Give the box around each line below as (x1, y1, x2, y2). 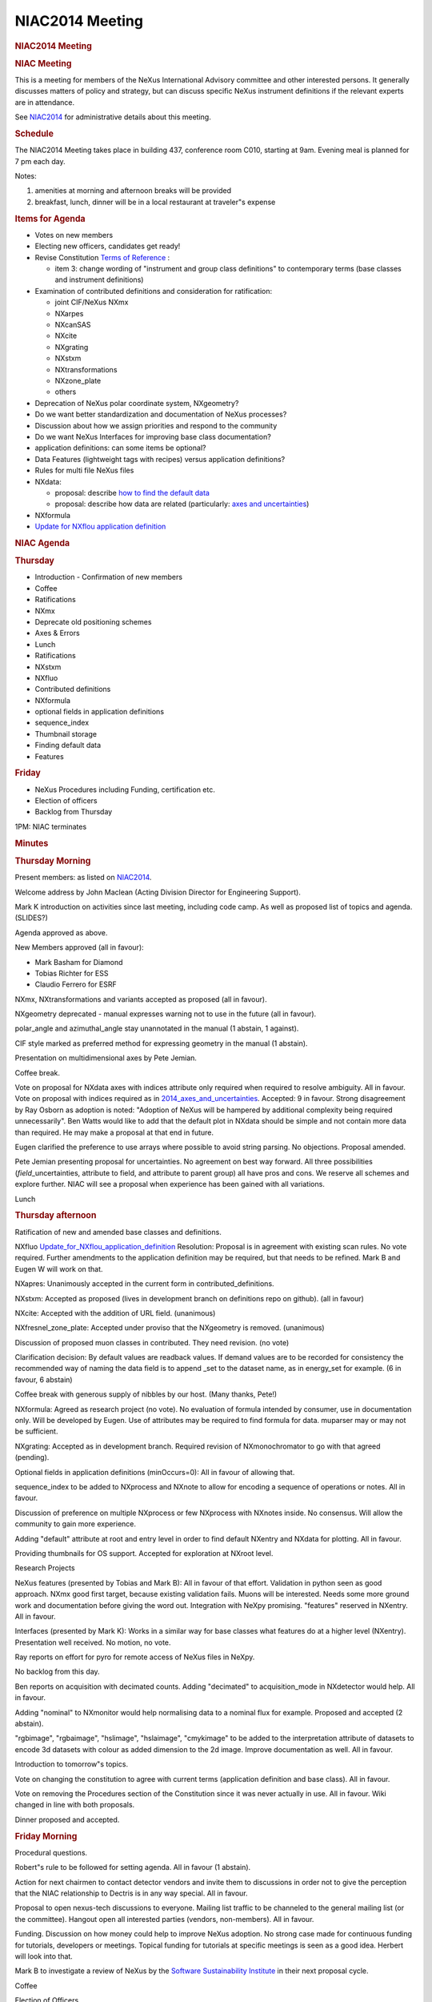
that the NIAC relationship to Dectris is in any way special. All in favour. (14, 1888, 248, 1898)
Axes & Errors (34, 629, 80, 638)
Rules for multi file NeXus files (34, 465, 134, 476)
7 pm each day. (14, 156, 66, 166)
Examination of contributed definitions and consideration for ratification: (34, 286, 272, 295)
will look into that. (14, 1951, 74, 1961)
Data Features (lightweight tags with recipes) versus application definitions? (34, 454, 286, 464)
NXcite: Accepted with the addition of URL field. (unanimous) (14, 1308, 216, 1317)
